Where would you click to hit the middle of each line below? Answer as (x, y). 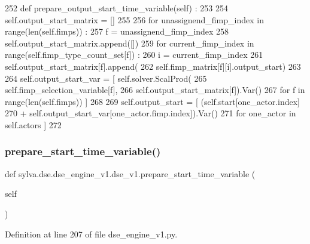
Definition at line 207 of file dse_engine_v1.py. (91, 234)
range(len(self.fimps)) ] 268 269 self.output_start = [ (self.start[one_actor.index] (152, 101)
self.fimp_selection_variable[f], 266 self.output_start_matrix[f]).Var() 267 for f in (155, 90)
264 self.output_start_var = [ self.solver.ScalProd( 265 (106, 78)
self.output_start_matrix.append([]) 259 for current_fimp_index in (130, 43)
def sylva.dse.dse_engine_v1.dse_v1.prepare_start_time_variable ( (130, 173)
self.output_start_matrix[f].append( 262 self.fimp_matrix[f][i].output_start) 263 (153, 66)
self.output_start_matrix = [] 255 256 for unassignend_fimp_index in (134, 19)
